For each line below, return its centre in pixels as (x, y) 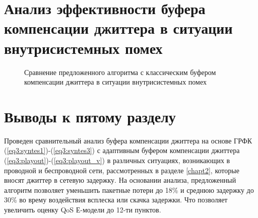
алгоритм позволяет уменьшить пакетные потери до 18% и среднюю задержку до (129, 190)
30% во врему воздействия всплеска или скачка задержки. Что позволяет (116, 200)
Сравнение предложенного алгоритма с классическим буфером (120, 72)
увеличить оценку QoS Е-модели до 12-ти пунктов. (83, 209)
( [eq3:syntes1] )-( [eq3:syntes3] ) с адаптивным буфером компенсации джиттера (122, 150)
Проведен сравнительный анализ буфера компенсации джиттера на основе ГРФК (128, 140)
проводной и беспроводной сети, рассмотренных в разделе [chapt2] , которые (122, 170)
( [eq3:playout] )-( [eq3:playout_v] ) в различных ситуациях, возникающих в (117, 160)
